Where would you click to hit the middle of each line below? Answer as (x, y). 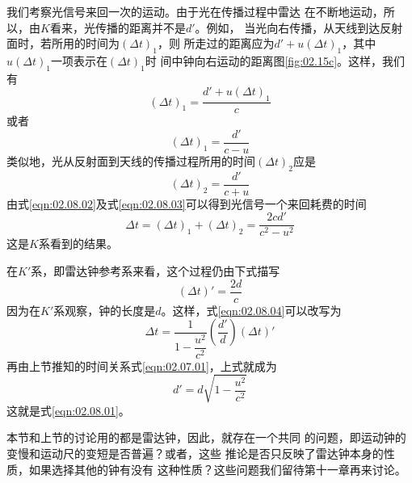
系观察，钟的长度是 (105, 310)
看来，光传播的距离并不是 (118, 27)
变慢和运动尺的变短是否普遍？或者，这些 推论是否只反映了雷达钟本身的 (195, 454)
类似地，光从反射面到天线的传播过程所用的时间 (131, 160)
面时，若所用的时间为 (63, 43)
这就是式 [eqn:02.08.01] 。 (68, 410)
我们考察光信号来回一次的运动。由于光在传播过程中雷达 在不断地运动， (195, 11)
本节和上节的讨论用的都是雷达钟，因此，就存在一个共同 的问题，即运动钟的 (206, 437)
